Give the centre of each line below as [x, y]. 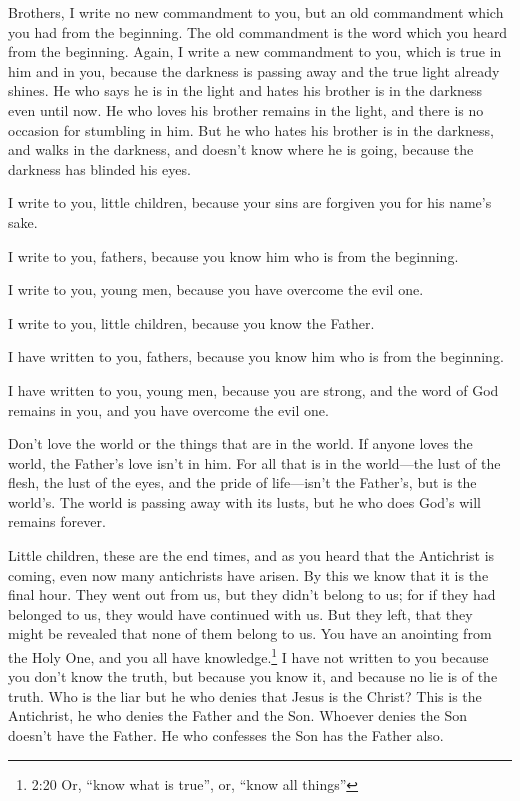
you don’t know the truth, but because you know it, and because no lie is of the [253, 676]
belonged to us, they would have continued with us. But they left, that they [240, 613]
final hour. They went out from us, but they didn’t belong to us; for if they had [252, 594]
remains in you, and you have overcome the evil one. [168, 409]
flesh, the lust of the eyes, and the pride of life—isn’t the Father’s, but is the [242, 482]
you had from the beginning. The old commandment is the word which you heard [258, 31]
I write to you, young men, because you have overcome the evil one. [216, 289]
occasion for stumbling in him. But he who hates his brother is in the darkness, [251, 129]
